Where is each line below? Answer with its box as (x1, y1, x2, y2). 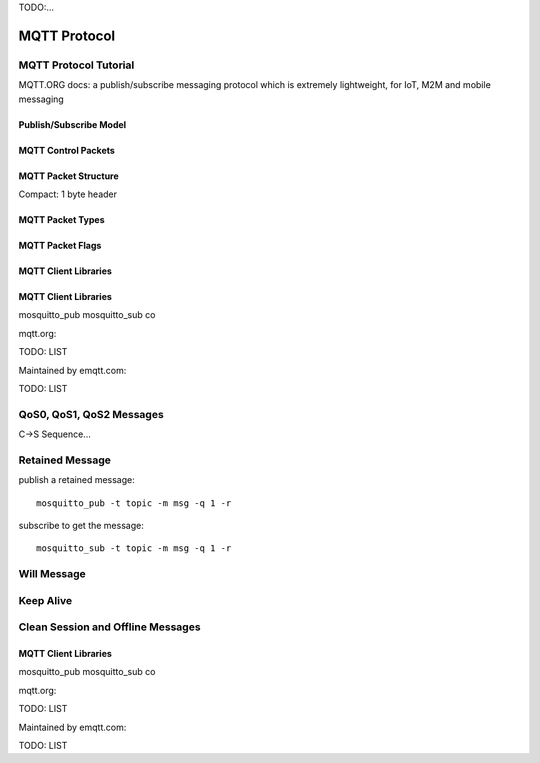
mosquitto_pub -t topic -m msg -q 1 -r (36, 497, 232, 509)
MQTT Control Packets (18, 144, 115, 156)
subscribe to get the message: (18, 519, 144, 531)
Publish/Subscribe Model (18, 118, 127, 130)
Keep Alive (18, 593, 73, 607)
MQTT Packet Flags (18, 239, 102, 251)
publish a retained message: (18, 474, 135, 486)
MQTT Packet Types (18, 213, 105, 225)
